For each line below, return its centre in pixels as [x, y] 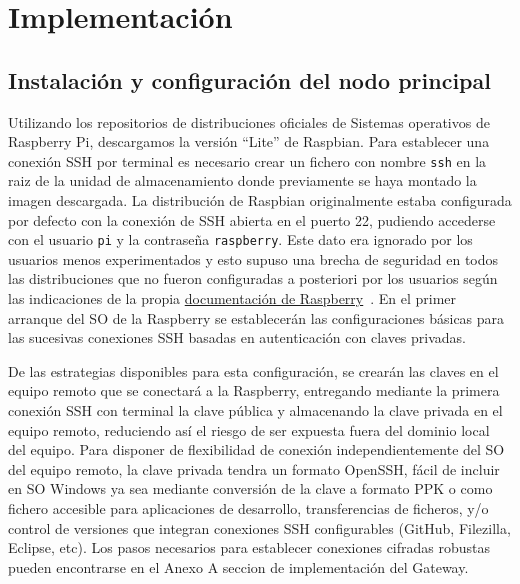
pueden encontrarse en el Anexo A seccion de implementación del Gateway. [238, 566]
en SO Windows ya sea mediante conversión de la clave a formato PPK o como [250, 488]
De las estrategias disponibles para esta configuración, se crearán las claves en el [253, 370]
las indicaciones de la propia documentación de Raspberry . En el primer [232, 298]
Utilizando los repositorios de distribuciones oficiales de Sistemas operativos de [249, 121]
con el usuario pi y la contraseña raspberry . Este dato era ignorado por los [240, 239]
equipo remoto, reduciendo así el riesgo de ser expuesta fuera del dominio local [249, 429]
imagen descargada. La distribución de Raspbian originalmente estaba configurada [260, 200]
